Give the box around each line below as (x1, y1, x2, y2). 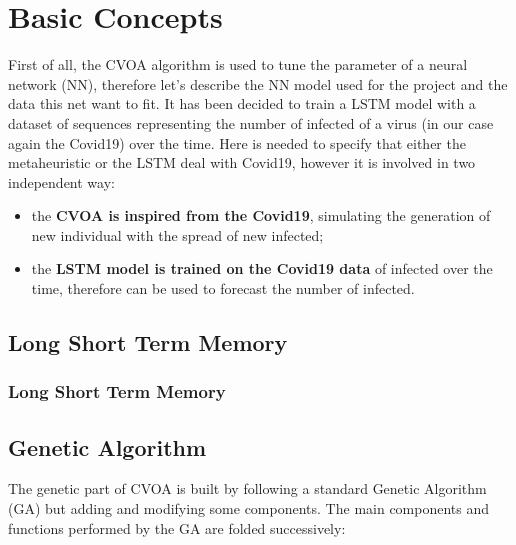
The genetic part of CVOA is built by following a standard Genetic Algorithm (8, 478, 487, 499)
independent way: (8, 171, 115, 192)
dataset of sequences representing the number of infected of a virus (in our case (8, 112, 494, 133)
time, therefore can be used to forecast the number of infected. (31, 278, 415, 299)
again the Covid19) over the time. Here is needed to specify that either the (8, 132, 466, 153)
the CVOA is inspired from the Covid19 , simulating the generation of (31, 205, 491, 226)
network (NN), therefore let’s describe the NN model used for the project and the (8, 73, 508, 94)
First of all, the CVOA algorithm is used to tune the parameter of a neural (8, 54, 468, 75)
